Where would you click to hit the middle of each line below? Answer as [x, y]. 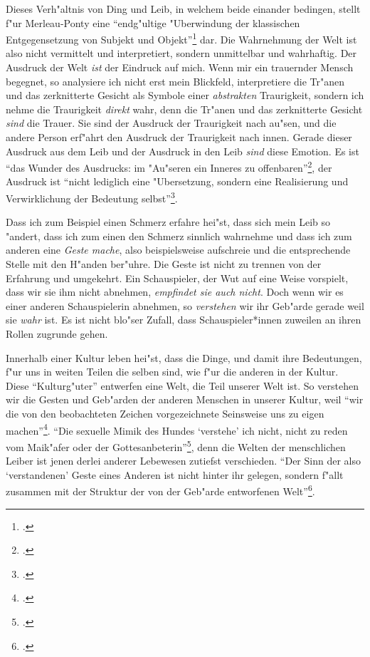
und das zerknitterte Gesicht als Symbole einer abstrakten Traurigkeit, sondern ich [185, 95]
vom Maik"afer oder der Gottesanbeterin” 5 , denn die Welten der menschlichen [176, 445]
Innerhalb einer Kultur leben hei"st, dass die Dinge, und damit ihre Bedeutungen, [184, 357]
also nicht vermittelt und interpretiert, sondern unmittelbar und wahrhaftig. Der [181, 53]
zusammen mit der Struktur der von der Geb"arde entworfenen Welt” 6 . [160, 490]
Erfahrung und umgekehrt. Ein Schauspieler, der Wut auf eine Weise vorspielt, [177, 278]
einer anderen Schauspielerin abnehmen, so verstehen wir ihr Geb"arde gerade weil [185, 305]
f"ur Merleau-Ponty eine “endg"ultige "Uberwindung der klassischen [153, 22]
